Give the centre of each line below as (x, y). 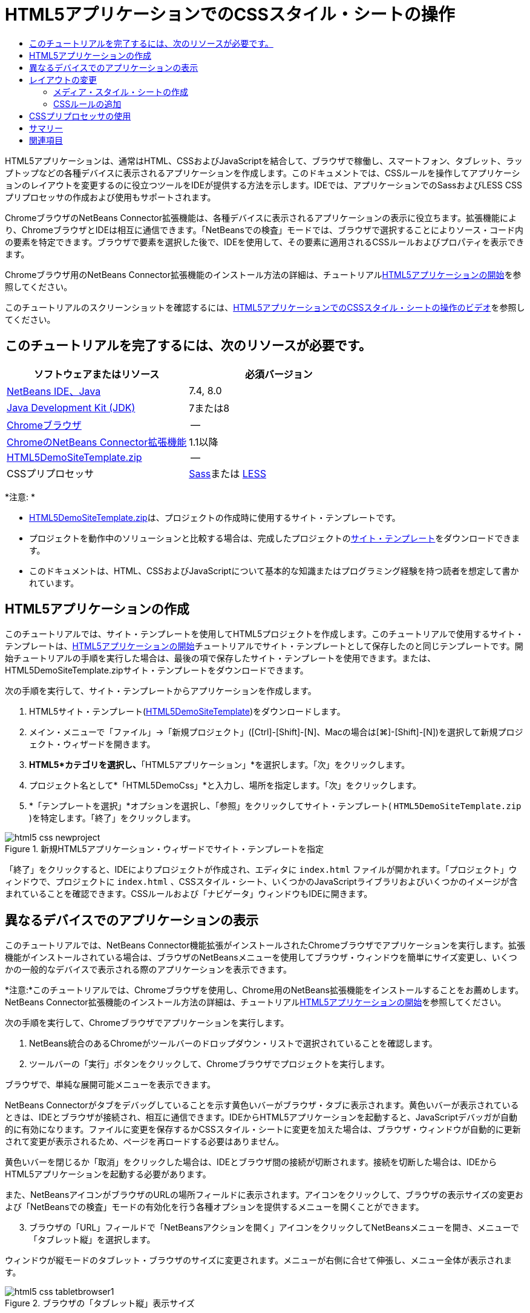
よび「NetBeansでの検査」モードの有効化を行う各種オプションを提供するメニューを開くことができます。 (214, 1207)
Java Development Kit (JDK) (71, 407)
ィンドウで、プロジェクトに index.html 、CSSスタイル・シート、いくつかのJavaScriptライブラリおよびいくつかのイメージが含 (261, 882)
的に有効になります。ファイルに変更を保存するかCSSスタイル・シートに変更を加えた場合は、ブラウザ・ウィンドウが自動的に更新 (263, 1129)
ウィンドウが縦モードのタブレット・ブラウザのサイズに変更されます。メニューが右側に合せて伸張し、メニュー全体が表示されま (259, 1260)
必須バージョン (279, 374)
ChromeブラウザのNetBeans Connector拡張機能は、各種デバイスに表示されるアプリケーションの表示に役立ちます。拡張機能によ (261, 217)
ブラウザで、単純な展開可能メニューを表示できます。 (110, 1085)
